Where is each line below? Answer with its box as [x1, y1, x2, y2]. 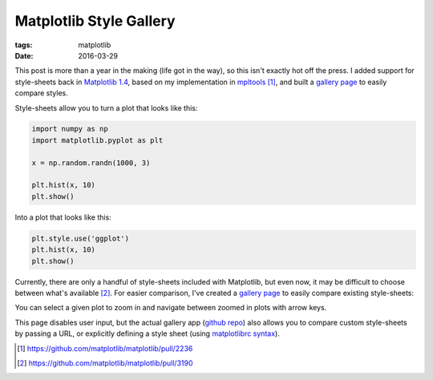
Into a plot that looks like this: [14, 212, 111, 222]
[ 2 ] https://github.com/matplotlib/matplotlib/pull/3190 [17, 358, 193, 368]
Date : [14, 51, 34, 60]
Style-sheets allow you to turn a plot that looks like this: [14, 103, 198, 112]
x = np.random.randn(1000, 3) [31, 158, 151, 168]
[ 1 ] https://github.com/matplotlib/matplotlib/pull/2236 [17, 343, 193, 353]
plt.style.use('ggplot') [31, 233, 130, 243]
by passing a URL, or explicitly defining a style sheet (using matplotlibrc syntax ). [14, 329, 280, 338]
